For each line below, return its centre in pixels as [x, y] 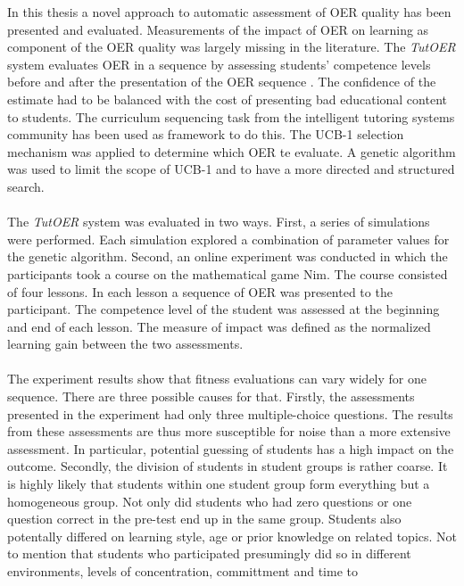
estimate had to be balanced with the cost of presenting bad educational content [227, 99]
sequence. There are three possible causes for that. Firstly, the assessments [211, 396]
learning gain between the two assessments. [125, 344]
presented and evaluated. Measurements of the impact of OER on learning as [218, 29]
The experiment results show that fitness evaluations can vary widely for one [217, 379]
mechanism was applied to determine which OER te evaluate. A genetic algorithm [232, 151]
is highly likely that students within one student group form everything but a [219, 484]
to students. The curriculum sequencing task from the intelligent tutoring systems [231, 116]
